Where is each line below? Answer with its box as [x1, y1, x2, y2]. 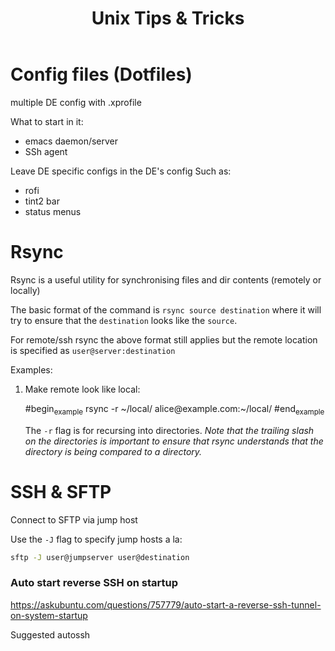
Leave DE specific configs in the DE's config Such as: [10, 165, 232, 177]
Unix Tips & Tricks [91, 7, 245, 30]
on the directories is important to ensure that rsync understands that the [24, 435, 324, 447]
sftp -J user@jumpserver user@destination [10, 552, 190, 562]
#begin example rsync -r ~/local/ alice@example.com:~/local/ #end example [24, 402, 325, 417]
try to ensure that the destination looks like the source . [10, 314, 238, 326]
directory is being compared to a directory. [24, 445, 203, 457]
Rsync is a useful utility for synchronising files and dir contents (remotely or [10, 273, 322, 286]
